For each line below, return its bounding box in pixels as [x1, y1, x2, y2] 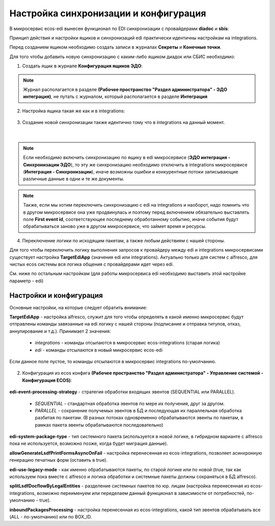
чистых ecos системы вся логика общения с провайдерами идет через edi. [9, 261, 174, 267]
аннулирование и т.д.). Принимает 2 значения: [9, 328, 111, 334]
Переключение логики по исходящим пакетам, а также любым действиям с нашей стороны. [22, 237, 225, 243]
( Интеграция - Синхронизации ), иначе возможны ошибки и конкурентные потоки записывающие [23, 169, 239, 175]
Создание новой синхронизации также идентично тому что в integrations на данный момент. [22, 119, 225, 126]
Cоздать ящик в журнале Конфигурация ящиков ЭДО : [22, 63, 143, 69]
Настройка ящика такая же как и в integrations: [22, 108, 125, 114]
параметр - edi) [9, 278, 44, 284]
